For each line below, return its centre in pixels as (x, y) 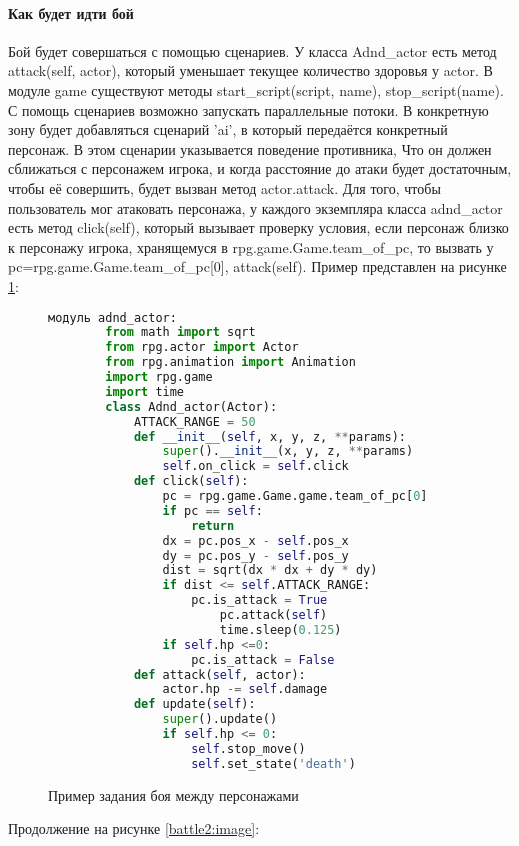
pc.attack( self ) (273, 615)
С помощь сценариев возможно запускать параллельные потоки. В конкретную (248, 109)
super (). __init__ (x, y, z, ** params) (288, 451)
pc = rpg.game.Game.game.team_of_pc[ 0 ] (295, 496)
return (213, 525)
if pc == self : (212, 510)
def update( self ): (194, 704)
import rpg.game (159, 377)
